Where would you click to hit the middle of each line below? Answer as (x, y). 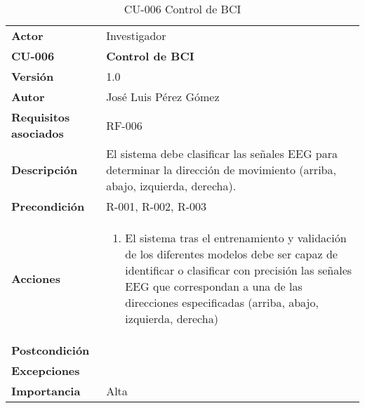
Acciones (36, 278)
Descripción (45, 170)
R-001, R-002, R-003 (157, 206)
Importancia (46, 391)
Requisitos (41, 117)
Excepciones (46, 370)
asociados (38, 133)
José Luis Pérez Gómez (163, 97)
